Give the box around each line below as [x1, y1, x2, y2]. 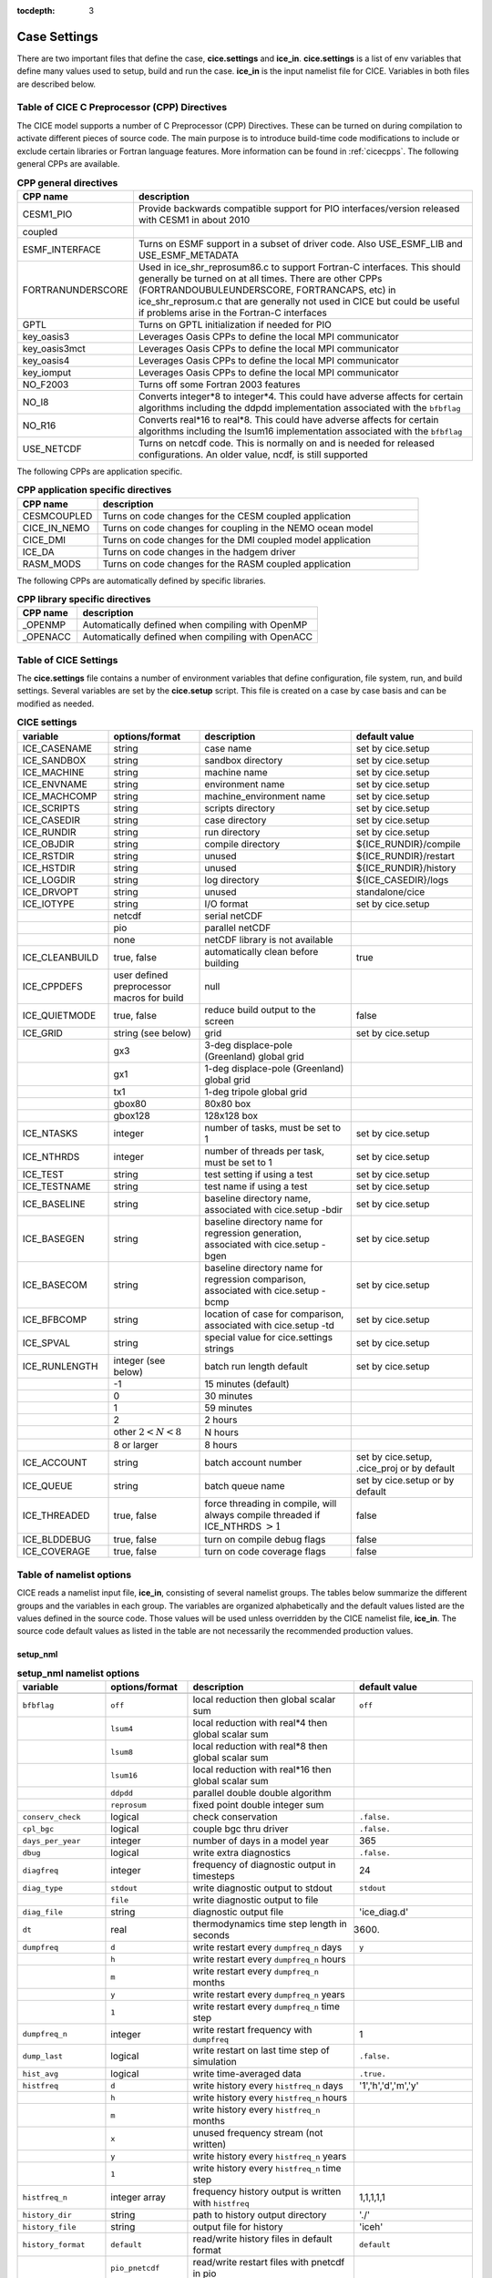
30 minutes [204, 1390, 253, 1402]
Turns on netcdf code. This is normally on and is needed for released [138, 436, 435, 449]
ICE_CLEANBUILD [22, 950, 99, 963]
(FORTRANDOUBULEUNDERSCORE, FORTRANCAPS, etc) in [138, 283, 396, 296]
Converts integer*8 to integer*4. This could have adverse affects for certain [138, 390, 464, 403]
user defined [113, 969, 169, 981]
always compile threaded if [204, 1508, 321, 1521]
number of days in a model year [192, 1834, 330, 1847]
